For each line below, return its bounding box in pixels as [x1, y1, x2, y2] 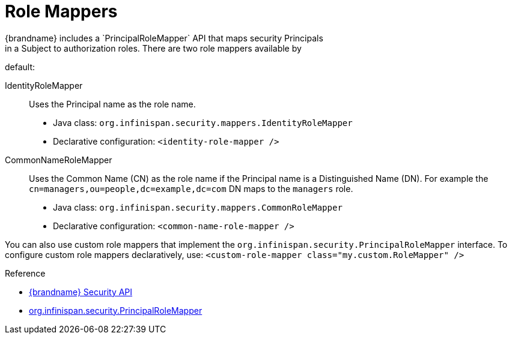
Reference [5, 268, 46, 278]
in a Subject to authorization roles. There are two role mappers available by [5, 43, 302, 53]
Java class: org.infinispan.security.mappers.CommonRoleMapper [53, 202, 343, 212]
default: [5, 61, 35, 72]
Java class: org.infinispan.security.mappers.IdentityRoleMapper [53, 117, 353, 128]
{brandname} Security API [29, 286, 133, 297]
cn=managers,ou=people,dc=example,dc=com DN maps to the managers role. [29, 183, 353, 194]
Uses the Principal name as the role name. [29, 98, 196, 109]
